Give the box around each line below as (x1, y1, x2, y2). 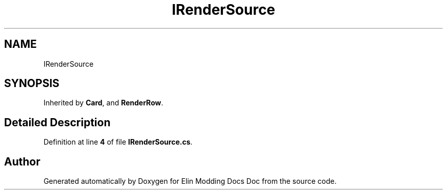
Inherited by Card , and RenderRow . (43, 98, 163, 107)
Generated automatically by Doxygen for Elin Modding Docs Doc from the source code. (43, 177, 337, 186)
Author (4, 155, 40, 168)
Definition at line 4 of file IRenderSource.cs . (43, 137, 193, 147)
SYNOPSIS (4, 77, 60, 90)
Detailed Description (4, 116, 111, 129)
